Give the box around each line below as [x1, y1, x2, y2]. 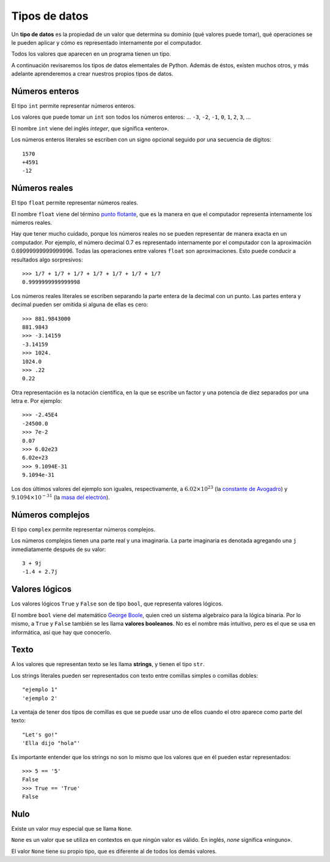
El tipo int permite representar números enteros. [11, 102, 136, 110]
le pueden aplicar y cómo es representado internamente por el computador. [11, 39, 202, 46]
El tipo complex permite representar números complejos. [11, 525, 156, 533]
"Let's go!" [22, 731, 58, 738]
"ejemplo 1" [22, 686, 58, 693]
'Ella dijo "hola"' [22, 740, 81, 747]
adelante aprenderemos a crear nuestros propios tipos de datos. [11, 70, 174, 78]
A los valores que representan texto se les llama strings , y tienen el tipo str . [11, 661, 205, 668]
